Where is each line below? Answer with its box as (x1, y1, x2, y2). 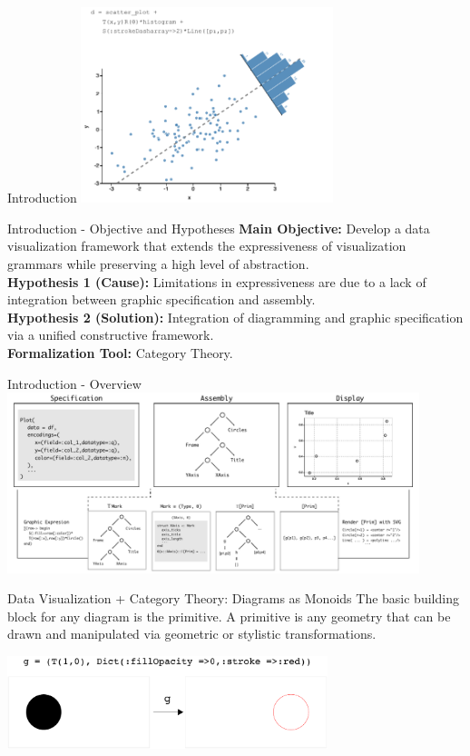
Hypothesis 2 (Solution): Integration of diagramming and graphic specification (7, 307, 464, 326)
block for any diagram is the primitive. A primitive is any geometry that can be (7, 606, 451, 625)
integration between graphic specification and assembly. (7, 290, 316, 309)
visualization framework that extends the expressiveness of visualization (7, 236, 406, 255)
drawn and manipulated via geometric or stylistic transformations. (7, 624, 377, 643)
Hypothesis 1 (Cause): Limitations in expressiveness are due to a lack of (7, 272, 426, 291)
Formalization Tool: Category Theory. (7, 343, 233, 362)
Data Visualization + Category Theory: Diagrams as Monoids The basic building (7, 589, 459, 608)
